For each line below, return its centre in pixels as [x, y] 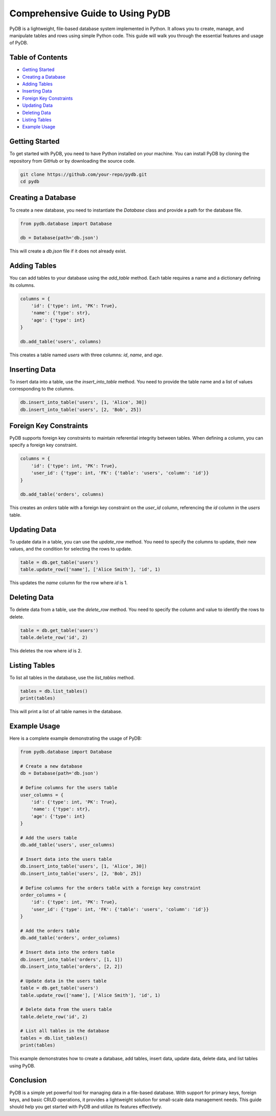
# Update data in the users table [63, 981]
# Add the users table [49, 838]
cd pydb [30, 182]
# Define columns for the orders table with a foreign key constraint [111, 888]
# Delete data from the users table [66, 1009]
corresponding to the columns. [42, 389]
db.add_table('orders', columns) [62, 494]
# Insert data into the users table [66, 859]
